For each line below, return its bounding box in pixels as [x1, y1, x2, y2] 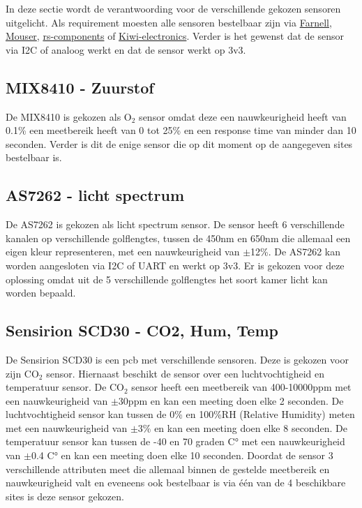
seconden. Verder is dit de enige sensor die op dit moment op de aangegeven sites [6, 136, 353, 151]
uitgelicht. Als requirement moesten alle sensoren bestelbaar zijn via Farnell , [6, 15, 332, 29]
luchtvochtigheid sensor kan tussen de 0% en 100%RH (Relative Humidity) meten [6, 407, 355, 421]
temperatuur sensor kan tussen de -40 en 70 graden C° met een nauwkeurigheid [6, 434, 345, 449]
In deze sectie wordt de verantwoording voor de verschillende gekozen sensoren [6, 1, 341, 15]
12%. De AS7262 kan [250, 244, 340, 259]
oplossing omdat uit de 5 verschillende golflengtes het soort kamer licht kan [6, 271, 328, 286]
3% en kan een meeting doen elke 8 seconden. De [137, 420, 347, 435]
